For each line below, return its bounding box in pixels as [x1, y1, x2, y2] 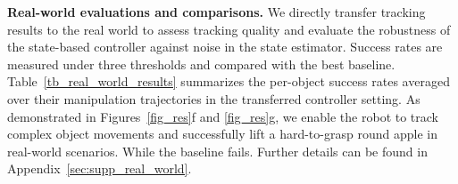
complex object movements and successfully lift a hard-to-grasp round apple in [7, 124, 437, 143]
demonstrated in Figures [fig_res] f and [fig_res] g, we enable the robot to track [7, 107, 439, 125]
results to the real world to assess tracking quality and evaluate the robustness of [7, 20, 451, 38]
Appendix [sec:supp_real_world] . [7, 159, 192, 178]
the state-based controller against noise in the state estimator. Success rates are [7, 37, 443, 56]
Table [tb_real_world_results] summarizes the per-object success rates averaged [7, 72, 450, 91]
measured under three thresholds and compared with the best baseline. [7, 54, 396, 73]
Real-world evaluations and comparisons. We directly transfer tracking [7, 3, 426, 20]
